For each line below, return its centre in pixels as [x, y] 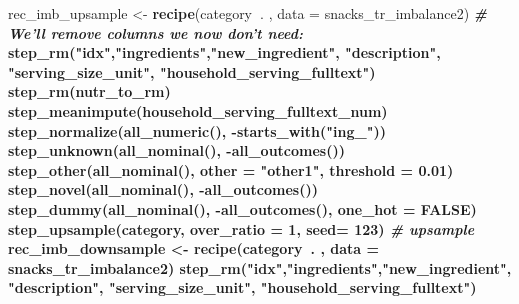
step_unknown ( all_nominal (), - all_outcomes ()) [176, 150]
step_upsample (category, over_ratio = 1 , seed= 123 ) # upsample [241, 228]
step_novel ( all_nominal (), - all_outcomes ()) [163, 189]
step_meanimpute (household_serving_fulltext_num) [198, 110]
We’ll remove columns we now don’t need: [155, 32]
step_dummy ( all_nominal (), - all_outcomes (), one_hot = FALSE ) [242, 208]
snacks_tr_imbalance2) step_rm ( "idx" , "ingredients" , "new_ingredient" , [260, 267]
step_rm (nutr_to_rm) [89, 91]
